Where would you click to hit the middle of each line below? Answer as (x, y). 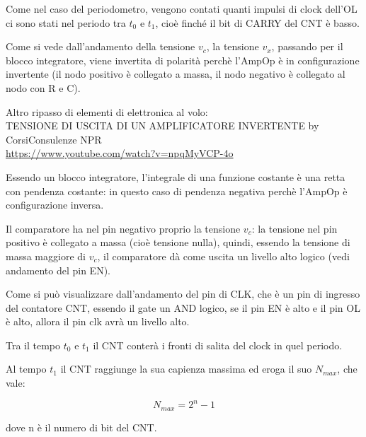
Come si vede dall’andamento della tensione (101, 46)
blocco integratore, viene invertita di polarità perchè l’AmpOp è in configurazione (183, 60)
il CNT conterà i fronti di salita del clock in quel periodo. (218, 345)
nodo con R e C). (43, 87)
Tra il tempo (33, 345)
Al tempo (26, 369)
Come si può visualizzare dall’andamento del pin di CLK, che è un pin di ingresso (183, 294)
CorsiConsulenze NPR (54, 139)
